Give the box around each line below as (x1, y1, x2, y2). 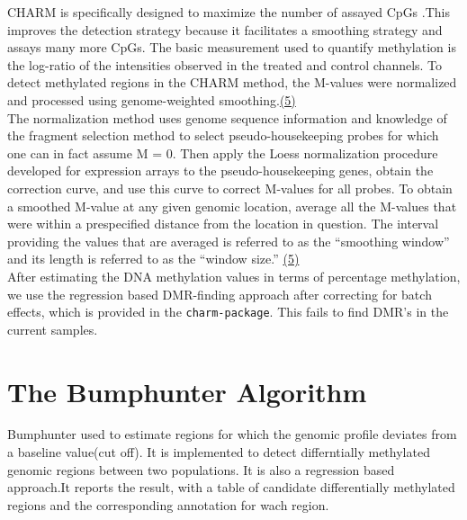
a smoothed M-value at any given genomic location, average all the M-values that (7, 196, 457, 215)
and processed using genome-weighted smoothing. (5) (7, 90, 296, 109)
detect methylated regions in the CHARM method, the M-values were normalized (7, 73, 457, 92)
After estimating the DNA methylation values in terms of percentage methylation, (7, 266, 461, 285)
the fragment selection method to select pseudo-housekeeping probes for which (7, 126, 439, 145)
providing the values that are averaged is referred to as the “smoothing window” (7, 231, 450, 250)
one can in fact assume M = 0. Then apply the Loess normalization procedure (7, 143, 438, 162)
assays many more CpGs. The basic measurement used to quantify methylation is (7, 38, 456, 57)
